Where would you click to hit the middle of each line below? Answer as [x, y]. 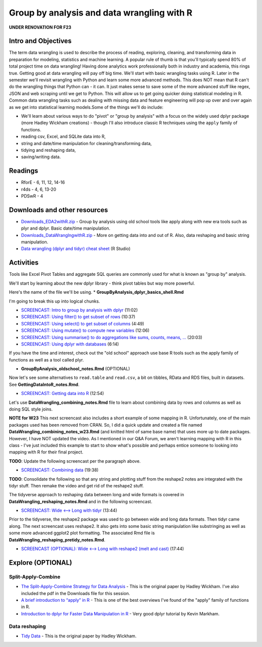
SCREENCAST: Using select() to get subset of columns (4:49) [83, 323]
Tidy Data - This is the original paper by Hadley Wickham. [79, 636]
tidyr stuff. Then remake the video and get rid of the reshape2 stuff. [76, 485]
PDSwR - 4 [32, 196]
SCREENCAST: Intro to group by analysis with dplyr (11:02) [80, 310]
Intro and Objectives [40, 41]
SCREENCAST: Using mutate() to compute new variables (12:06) [85, 330]
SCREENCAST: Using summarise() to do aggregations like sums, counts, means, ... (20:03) [112, 337]
